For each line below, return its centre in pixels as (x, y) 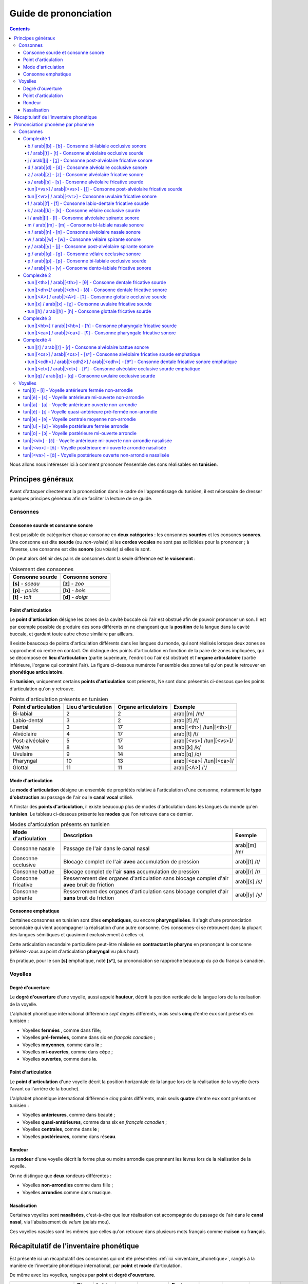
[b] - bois (74, 591)
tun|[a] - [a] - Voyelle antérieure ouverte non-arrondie (80, 404)
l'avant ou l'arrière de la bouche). (44, 1089)
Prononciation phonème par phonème (54, 124)
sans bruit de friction (89, 898)
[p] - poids (25, 591)
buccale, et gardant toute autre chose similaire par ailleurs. (72, 634)
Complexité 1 (37, 139)
